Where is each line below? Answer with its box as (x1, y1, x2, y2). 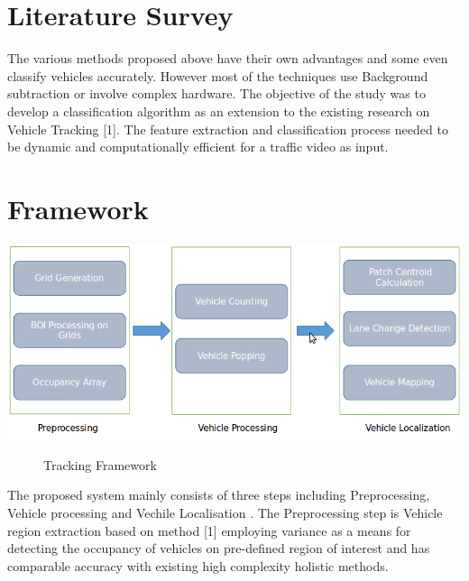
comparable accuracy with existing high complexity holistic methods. (7, 556, 389, 575)
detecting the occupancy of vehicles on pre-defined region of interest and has (7, 539, 430, 558)
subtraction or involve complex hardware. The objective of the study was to (7, 84, 426, 103)
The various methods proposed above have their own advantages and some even (7, 49, 448, 68)
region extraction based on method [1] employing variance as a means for (7, 521, 411, 539)
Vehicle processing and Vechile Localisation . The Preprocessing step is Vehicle (7, 503, 443, 522)
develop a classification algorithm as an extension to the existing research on (7, 101, 430, 120)
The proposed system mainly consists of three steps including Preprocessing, (7, 485, 430, 504)
